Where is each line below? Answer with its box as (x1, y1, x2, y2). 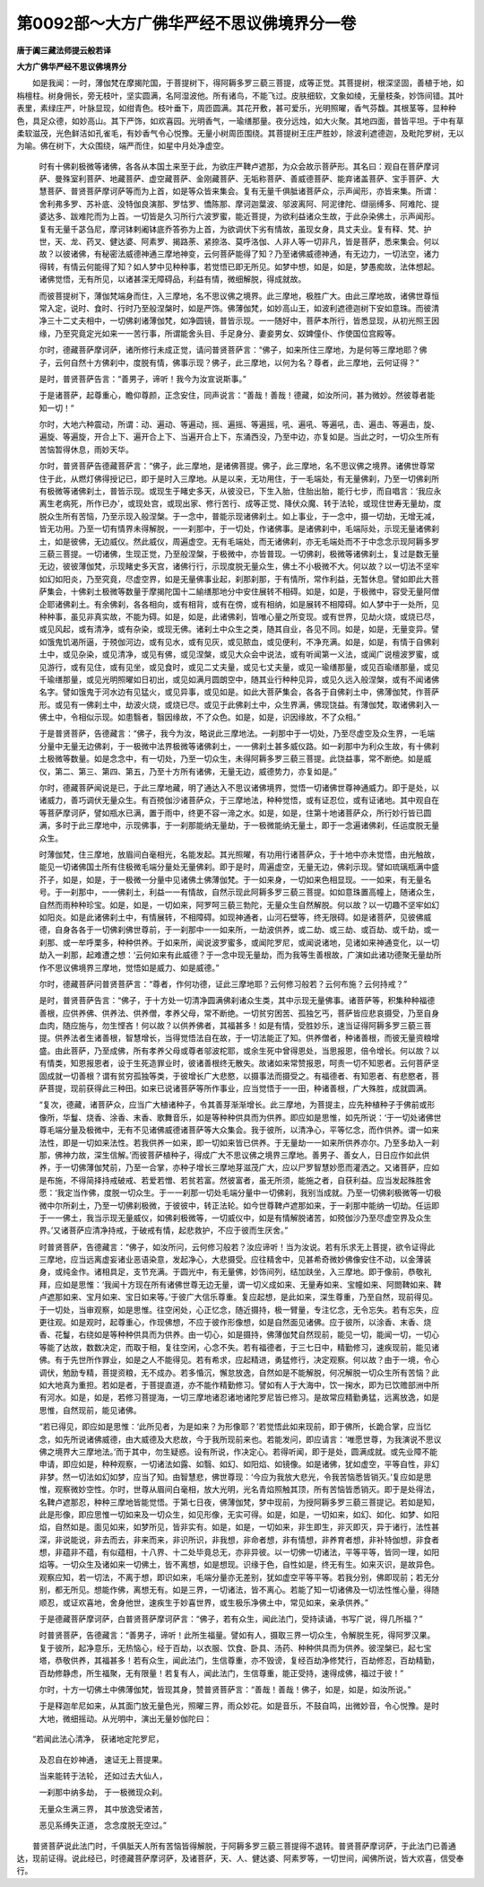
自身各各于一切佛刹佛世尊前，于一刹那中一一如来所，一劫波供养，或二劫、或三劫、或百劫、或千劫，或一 (54, 924, 439, 935)
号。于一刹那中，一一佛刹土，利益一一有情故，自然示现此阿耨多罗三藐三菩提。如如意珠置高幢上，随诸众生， (39, 887, 439, 897)
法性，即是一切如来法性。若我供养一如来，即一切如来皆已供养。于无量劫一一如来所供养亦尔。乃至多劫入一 (39, 1137, 432, 1148)
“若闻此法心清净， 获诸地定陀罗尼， (31, 1734, 165, 1744)
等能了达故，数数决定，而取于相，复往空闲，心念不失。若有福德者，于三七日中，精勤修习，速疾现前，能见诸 (39, 1341, 439, 1352)
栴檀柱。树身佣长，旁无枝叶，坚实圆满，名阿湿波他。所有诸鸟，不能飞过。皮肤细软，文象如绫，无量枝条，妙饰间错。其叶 (16, 90, 464, 100)
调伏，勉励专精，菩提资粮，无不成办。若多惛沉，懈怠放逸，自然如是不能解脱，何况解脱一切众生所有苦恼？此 (39, 1367, 439, 1377)
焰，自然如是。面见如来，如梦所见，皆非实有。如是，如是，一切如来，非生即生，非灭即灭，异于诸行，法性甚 (39, 1522, 439, 1533)
